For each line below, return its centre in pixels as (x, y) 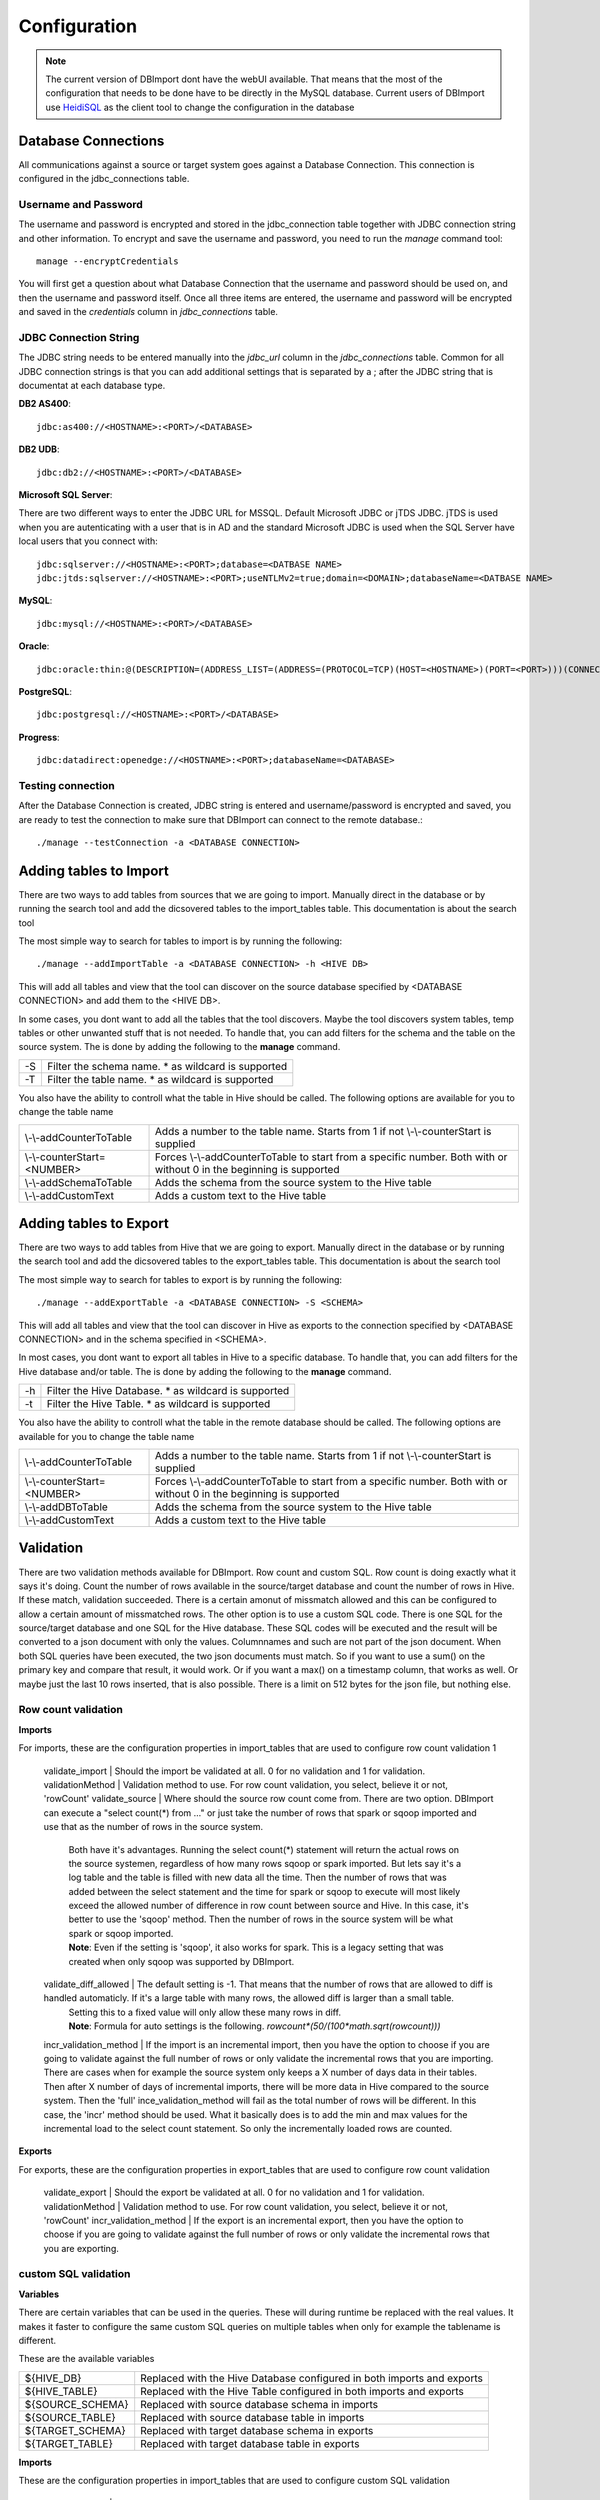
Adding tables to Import (94, 870)
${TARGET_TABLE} (69, 2443)
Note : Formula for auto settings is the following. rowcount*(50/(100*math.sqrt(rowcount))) (254, 2026)
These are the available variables (86, 2359)
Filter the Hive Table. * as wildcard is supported (158, 1404)
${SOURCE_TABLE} (70, 2417)
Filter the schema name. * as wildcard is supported (167, 1066)
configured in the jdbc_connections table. (104, 179)
